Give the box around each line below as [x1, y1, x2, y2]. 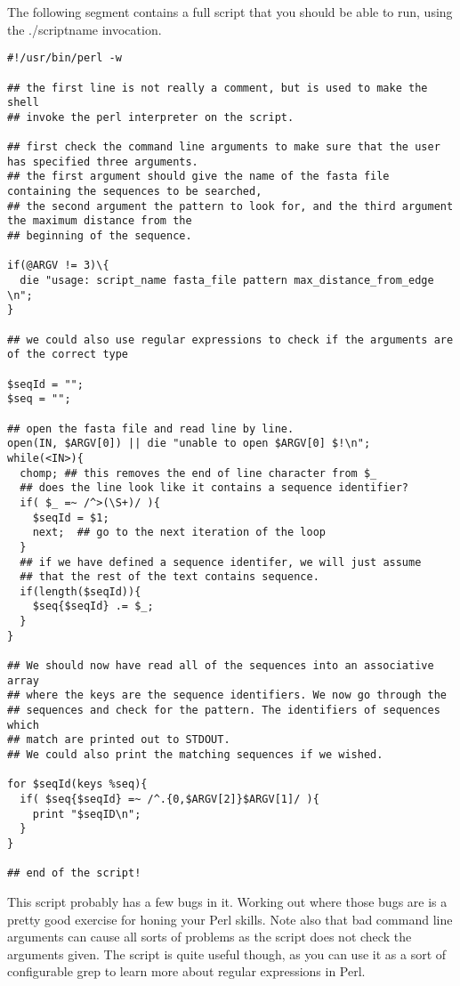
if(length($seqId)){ [20, 585, 141, 598]
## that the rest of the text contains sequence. [20, 570, 319, 584]
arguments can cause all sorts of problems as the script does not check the [7, 927, 412, 946]
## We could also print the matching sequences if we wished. [7, 748, 383, 762]
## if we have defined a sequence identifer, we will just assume [20, 555, 422, 569]
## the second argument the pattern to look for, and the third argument [7, 199, 454, 213]
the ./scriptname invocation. [7, 20, 162, 38]
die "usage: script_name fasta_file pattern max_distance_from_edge [20, 274, 434, 287]
